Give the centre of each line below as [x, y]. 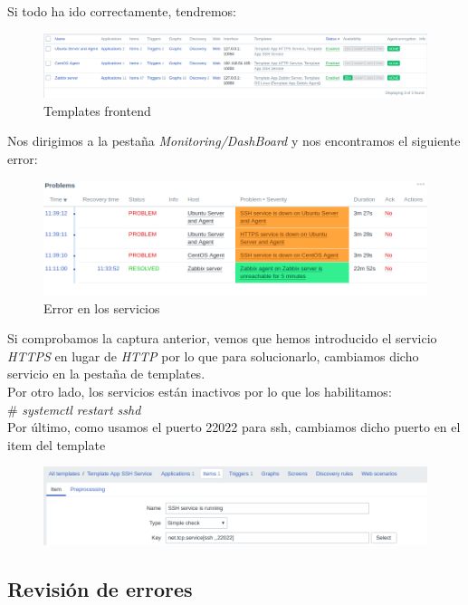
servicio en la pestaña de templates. [106, 374]
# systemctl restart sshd [74, 409]
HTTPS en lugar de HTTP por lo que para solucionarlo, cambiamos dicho [213, 355]
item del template [57, 444]
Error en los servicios [102, 307]
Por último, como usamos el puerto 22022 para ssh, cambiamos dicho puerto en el [234, 427]
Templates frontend [97, 110]
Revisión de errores [100, 589]
